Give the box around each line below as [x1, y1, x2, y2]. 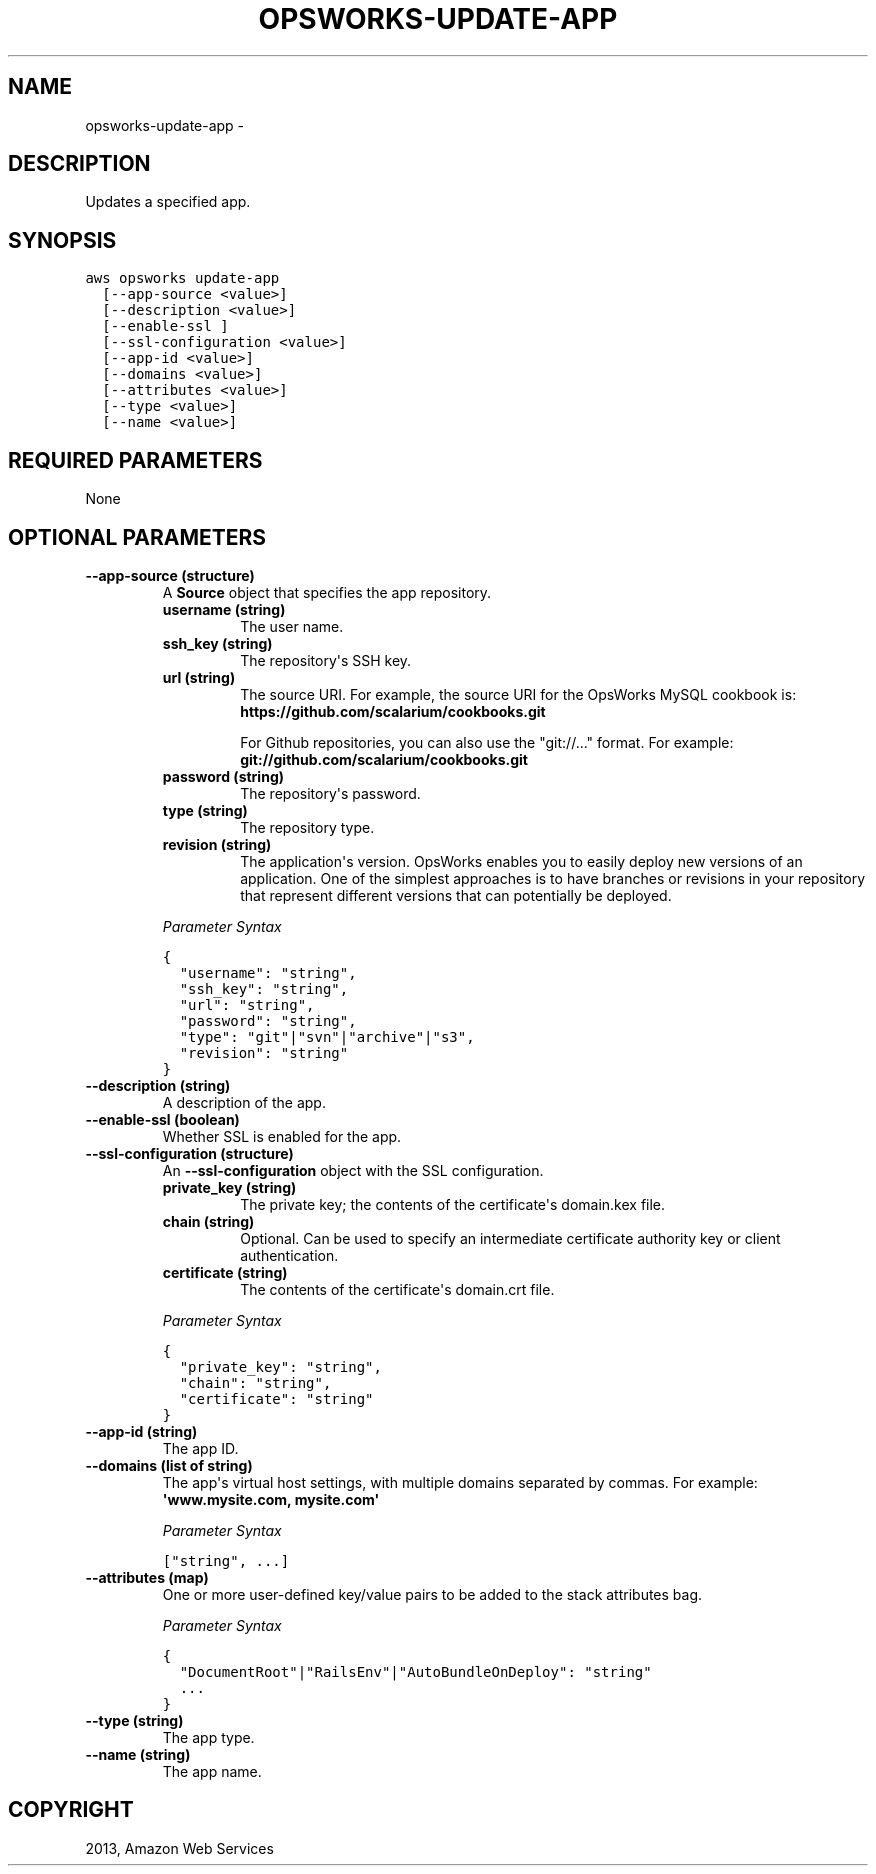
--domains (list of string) [85, 1456, 253, 1474]
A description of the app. [162, 1093, 326, 1111]
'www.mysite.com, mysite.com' [162, 1490, 380, 1508]
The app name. [162, 1762, 262, 1780]
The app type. [162, 1728, 255, 1746]
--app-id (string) [85, 1422, 198, 1440]
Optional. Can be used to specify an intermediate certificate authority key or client [240, 1229, 781, 1247]
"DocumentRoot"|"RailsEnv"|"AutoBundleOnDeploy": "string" [179, 1663, 652, 1680]
